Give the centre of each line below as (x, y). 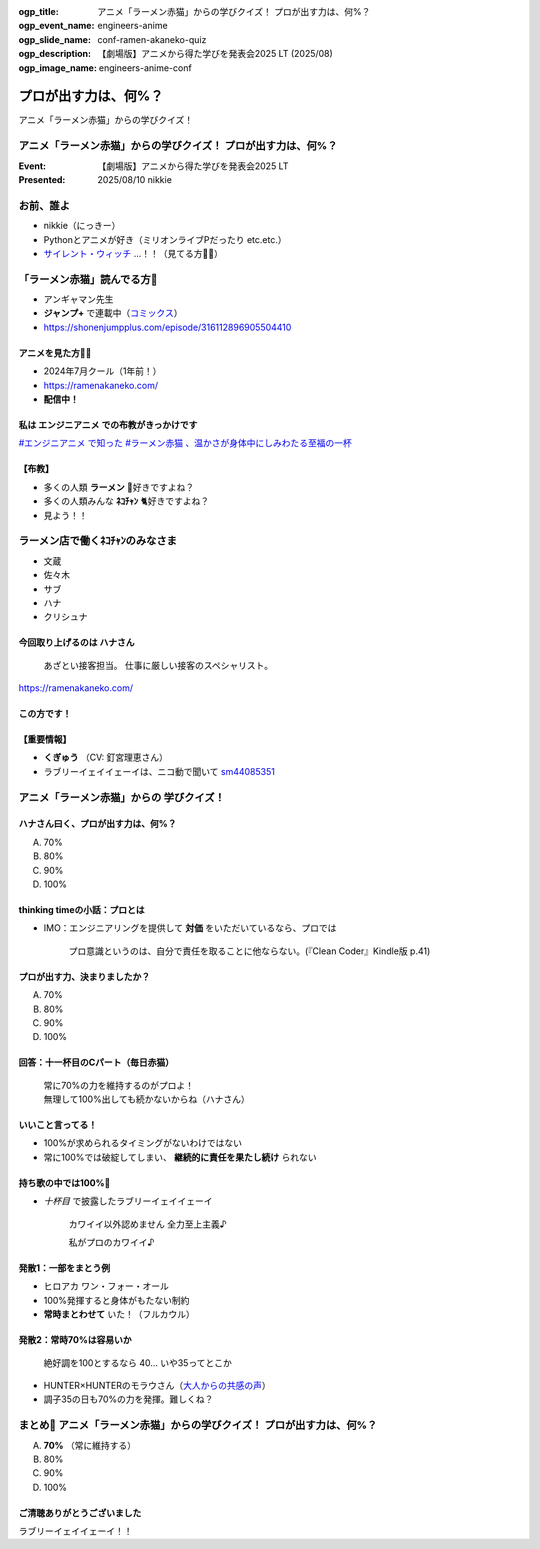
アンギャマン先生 (78, 299)
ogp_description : (55, 54)
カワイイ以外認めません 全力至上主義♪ (147, 1224)
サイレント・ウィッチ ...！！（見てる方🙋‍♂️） (133, 253)
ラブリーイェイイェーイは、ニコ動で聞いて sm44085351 (159, 771)
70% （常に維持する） (90, 1445)
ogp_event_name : (56, 26)
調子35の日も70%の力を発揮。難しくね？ (128, 1399)
